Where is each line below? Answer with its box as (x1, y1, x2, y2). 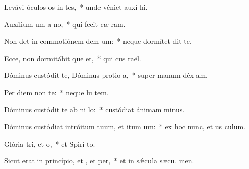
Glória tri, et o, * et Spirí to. (4, 138, 95, 149)
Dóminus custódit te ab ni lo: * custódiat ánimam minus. (4, 104, 185, 115)
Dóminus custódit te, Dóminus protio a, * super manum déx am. (4, 70, 208, 80)
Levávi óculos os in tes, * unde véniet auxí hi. (4, 2, 148, 12)
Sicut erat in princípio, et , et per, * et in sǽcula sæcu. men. (4, 155, 194, 166)
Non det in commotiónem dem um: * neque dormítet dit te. (4, 36, 192, 46)
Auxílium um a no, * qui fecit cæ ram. (4, 18, 126, 29)
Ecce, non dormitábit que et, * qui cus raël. (4, 52, 141, 63)
